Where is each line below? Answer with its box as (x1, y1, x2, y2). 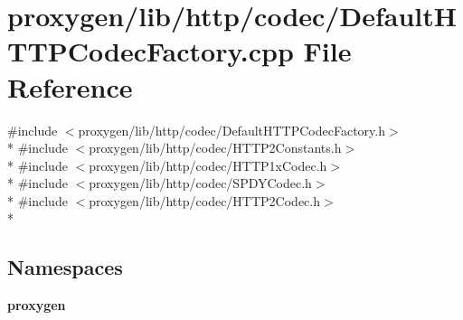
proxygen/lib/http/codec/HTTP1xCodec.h (89, 155, 327, 174)
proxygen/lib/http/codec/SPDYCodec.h (89, 174, 312, 193)
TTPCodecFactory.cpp (7, 33, 294, 70)
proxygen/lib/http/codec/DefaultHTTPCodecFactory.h (78, 120, 386, 139)
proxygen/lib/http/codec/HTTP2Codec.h (89, 191, 320, 210)
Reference (7, 68, 133, 105)
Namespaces (7, 253, 123, 281)
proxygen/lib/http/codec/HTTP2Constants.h (89, 138, 342, 157)
